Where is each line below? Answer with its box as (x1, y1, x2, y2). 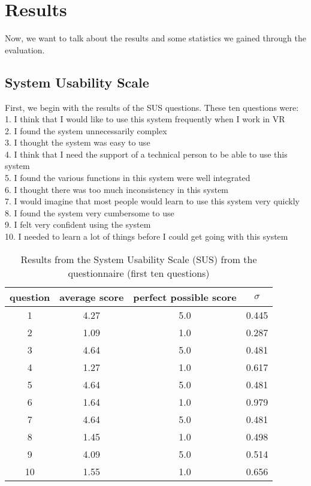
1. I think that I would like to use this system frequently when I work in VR (5, 113, 285, 125)
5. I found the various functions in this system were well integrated (5, 171, 250, 184)
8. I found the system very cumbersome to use (5, 206, 174, 219)
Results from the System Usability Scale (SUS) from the (20, 252, 257, 266)
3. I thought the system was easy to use (5, 136, 150, 149)
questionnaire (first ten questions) (68, 265, 210, 280)
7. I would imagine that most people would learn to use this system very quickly (5, 195, 300, 207)
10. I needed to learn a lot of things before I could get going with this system (5, 230, 288, 243)
